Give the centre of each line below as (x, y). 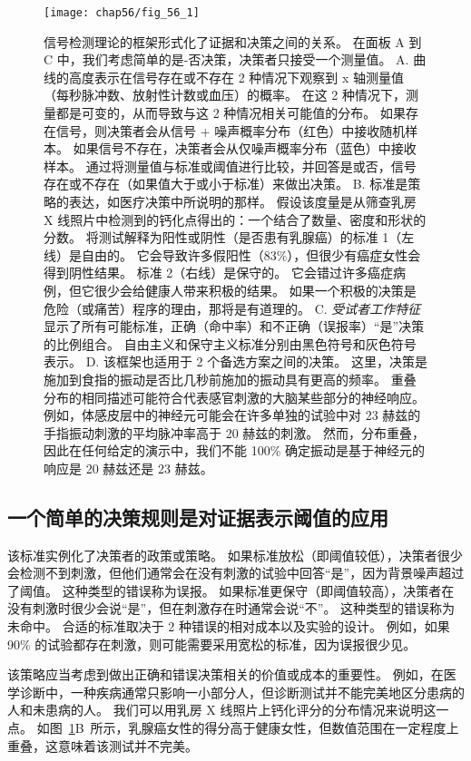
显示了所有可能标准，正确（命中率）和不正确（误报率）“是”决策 (234, 326)
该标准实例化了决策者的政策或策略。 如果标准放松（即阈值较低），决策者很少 (235, 555)
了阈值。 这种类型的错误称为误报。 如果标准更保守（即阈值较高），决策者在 (231, 590)
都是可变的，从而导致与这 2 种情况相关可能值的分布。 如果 (231, 113)
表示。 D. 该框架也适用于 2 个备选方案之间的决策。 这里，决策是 (235, 361)
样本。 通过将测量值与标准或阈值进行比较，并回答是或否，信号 (230, 166)
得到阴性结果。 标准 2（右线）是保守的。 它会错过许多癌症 (218, 273)
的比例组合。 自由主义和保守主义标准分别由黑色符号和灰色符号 (230, 343)
